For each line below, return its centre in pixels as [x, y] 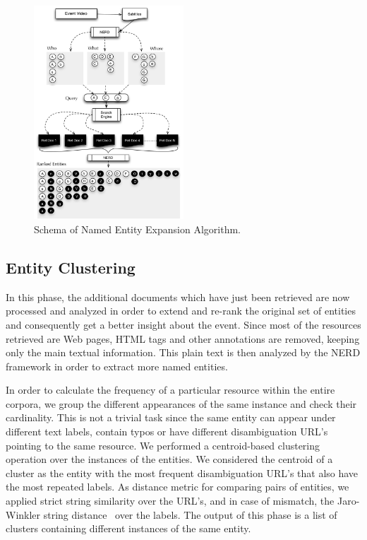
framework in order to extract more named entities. [117, 366]
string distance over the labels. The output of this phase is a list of [190, 514]
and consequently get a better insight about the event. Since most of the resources [183, 324]
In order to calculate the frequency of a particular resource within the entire [170, 390]
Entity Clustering [71, 267]
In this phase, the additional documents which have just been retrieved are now [178, 297]
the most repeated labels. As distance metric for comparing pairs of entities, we [178, 487]
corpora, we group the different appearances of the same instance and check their [181, 403]
